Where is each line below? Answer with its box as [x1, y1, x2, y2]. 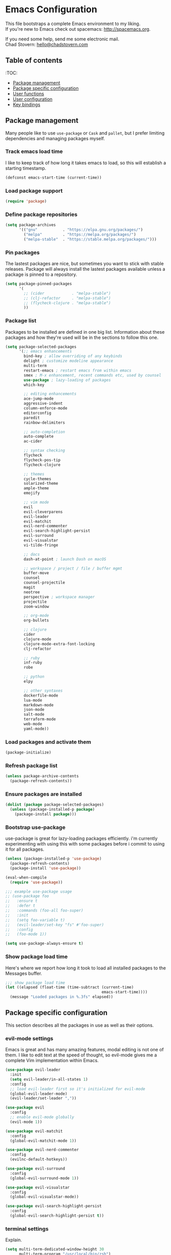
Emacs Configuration [5, 4, 97, 15]
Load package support [5, 187, 63, 194]
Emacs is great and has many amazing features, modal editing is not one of [5, 1047, 164, 1053]
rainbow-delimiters [24, 420, 66, 425]
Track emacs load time [5, 148, 63, 155]
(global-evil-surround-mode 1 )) [10, 1176, 79, 1181]
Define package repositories [5, 211, 78, 218]
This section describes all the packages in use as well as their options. [5, 1022, 154, 1028]
